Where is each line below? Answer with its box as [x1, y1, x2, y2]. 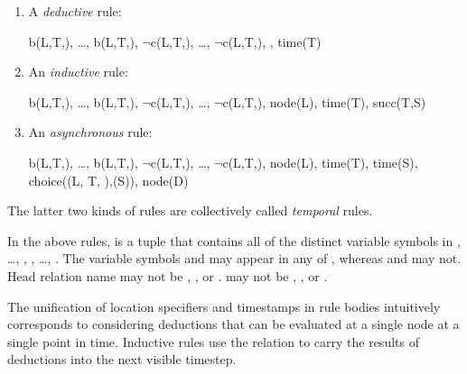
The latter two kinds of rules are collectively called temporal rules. [7, 201, 373, 220]
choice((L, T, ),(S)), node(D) [28, 170, 189, 189]
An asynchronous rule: [28, 123, 153, 141]
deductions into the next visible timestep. [7, 350, 237, 369]
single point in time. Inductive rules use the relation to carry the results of [7, 332, 419, 351]
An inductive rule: [28, 62, 128, 81]
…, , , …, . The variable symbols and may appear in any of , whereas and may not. [7, 249, 462, 268]
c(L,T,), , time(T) [222, 32, 322, 50]
